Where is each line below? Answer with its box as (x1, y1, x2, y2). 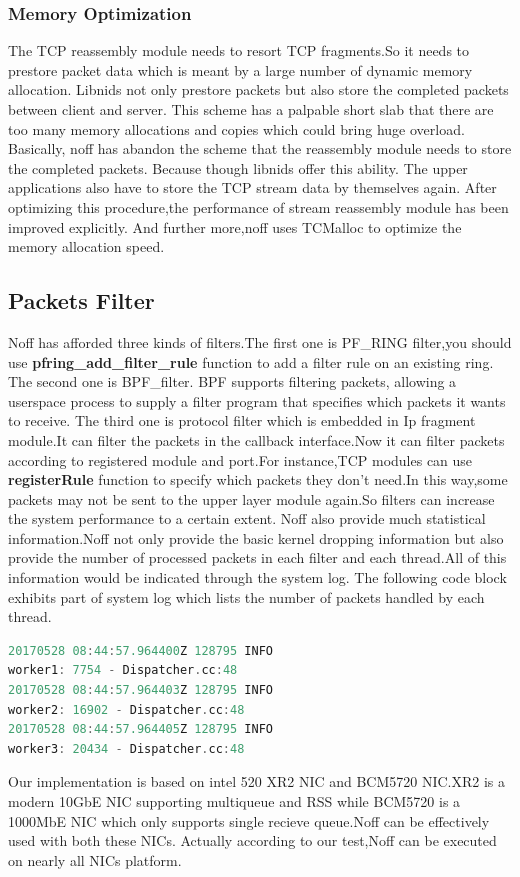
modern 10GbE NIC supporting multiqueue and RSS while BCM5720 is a (8, 791, 461, 812)
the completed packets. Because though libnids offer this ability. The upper (8, 157, 468, 178)
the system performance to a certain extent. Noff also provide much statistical (8, 508, 486, 529)
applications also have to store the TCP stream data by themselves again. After (8, 177, 497, 198)
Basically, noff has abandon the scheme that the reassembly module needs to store (8, 138, 512, 159)
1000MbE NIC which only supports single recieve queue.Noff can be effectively (8, 810, 490, 831)
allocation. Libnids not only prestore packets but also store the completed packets (8, 79, 509, 100)
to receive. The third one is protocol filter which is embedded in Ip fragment (8, 410, 476, 431)
